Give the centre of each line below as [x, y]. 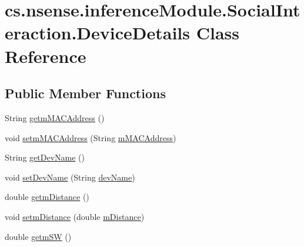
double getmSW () [38, 236]
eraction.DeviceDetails [98, 33]
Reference [46, 56]
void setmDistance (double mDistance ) [75, 216]
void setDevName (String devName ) [70, 177]
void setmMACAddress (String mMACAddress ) [91, 137]
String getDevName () [45, 157]
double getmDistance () [47, 197]
